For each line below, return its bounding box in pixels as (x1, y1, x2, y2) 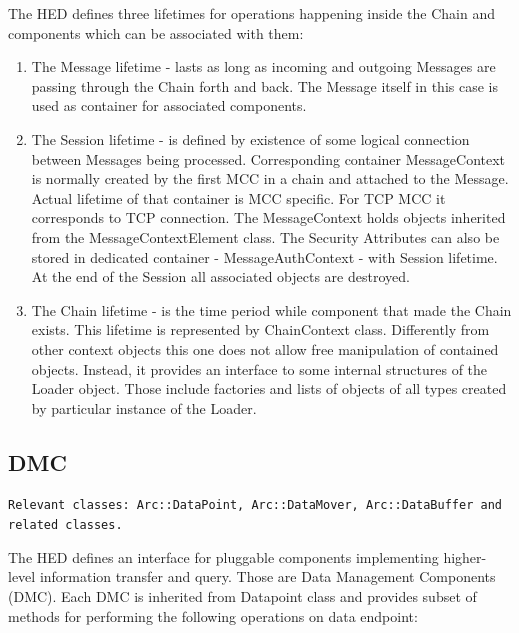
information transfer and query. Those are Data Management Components (39, 566, 496, 587)
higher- (443, 546, 487, 567)
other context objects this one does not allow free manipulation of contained (31, 338, 499, 359)
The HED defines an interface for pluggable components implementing (8, 546, 439, 567)
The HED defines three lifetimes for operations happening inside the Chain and (8, 3, 495, 23)
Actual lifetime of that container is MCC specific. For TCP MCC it (31, 187, 446, 208)
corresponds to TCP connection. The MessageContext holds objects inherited (31, 207, 506, 228)
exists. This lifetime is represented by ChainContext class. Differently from (31, 319, 490, 340)
